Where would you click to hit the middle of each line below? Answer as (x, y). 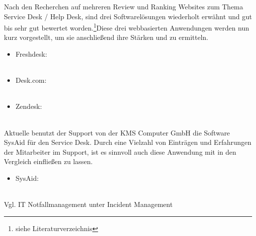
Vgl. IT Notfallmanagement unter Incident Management (88, 204)
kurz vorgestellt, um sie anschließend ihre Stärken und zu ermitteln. (106, 37)
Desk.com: (31, 80)
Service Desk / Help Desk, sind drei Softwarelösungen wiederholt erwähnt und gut (128, 16)
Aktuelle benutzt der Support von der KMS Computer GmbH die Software (117, 132)
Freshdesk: (31, 54)
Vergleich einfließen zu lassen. (48, 161)
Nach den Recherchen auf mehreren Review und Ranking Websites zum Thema (124, 6)
